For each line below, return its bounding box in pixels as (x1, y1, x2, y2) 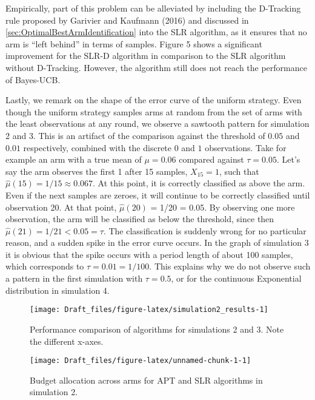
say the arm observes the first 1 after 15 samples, (5, 164, 188, 177)
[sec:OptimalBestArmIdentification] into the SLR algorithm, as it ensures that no (5, 25, 307, 38)
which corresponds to (5, 260, 84, 273)
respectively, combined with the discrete (23, 141, 172, 154)
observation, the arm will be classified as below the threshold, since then (5, 212, 274, 225)
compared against (179, 153, 244, 166)
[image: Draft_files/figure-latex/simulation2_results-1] (30, 305, 268, 314)
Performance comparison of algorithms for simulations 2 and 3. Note (30, 322, 284, 335)
